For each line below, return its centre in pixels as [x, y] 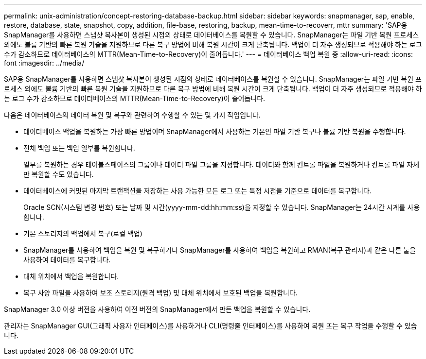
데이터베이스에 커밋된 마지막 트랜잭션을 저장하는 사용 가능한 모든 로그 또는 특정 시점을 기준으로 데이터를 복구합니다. [198, 191]
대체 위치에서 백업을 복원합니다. [71, 276]
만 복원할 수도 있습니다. [59, 174]
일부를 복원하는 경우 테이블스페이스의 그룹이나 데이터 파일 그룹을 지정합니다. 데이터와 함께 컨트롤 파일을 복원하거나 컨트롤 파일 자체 [222, 164]
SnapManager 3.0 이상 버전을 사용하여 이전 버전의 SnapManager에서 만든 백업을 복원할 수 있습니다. [157, 309]
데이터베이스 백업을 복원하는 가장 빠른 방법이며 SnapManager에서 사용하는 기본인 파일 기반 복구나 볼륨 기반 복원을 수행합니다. [215, 131]
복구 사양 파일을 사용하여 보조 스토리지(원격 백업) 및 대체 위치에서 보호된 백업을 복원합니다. [160, 293]
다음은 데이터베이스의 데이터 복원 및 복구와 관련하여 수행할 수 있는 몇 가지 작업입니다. [132, 115]
